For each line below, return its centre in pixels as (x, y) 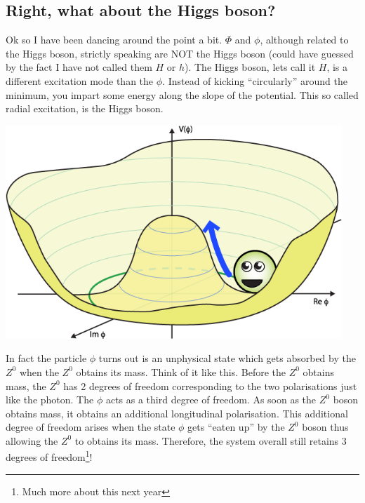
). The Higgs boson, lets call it (250, 67)
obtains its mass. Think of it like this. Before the (181, 371)
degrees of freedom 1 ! (49, 456)
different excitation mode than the (80, 80)
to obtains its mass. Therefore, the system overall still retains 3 (211, 440)
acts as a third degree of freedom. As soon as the (211, 400)
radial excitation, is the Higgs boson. (85, 108)
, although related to (304, 40)
